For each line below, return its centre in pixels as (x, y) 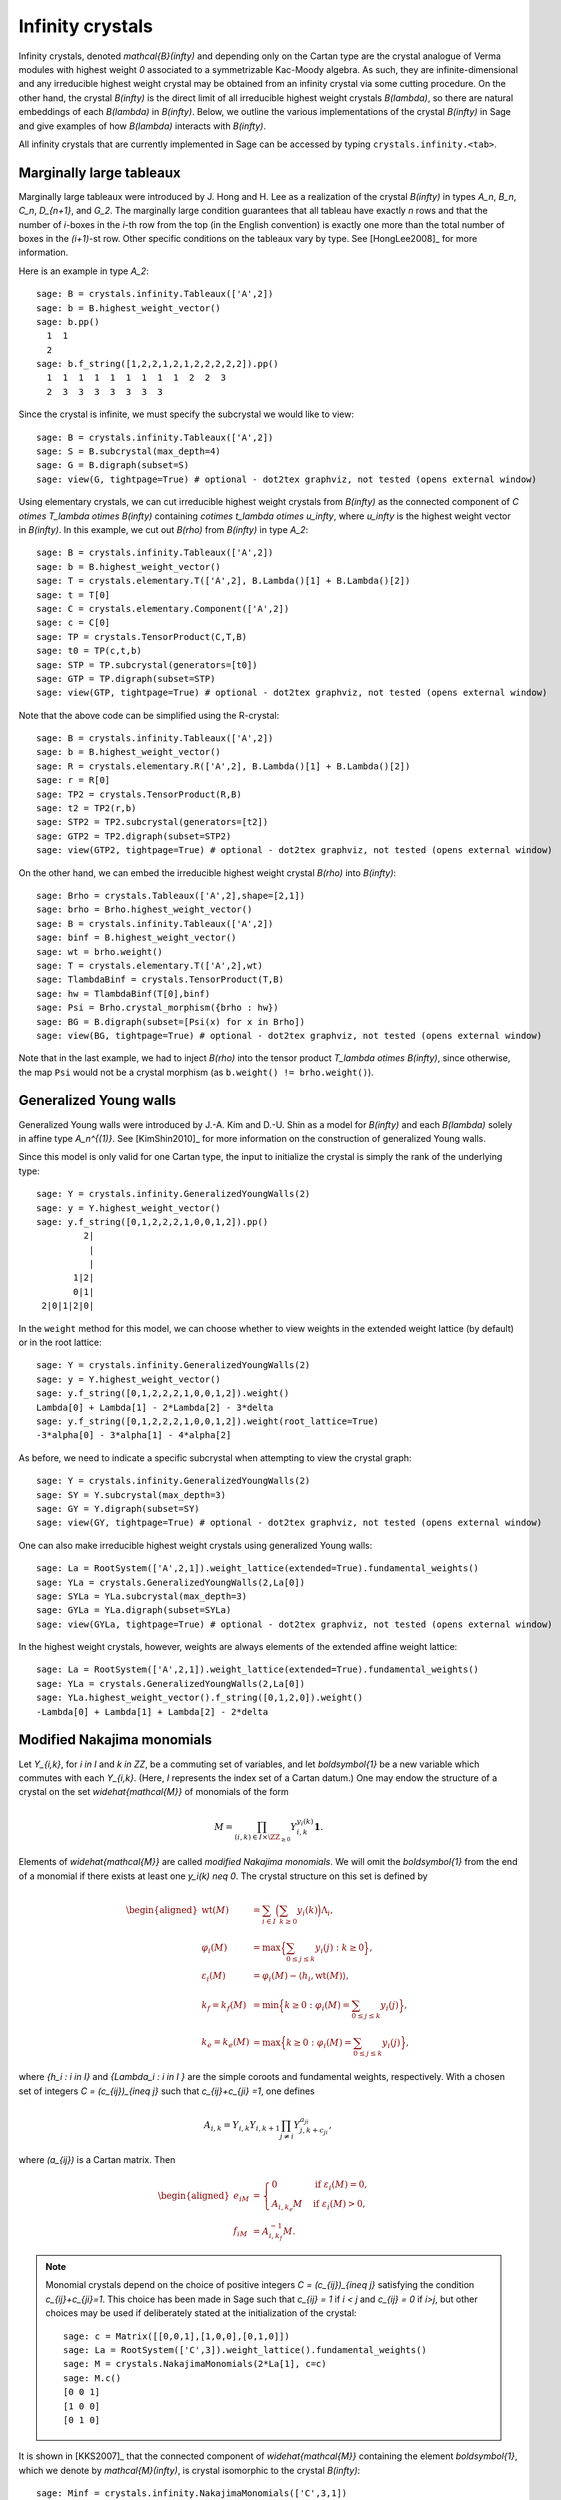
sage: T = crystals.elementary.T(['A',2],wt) (150, 965)
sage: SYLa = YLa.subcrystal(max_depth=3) (142, 1596)
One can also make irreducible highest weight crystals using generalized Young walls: (195, 1545)
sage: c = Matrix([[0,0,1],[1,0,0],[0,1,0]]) (176, 2336)
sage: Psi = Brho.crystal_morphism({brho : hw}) (157, 1008)
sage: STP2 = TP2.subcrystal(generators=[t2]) (152, 822)
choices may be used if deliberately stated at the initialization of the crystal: (201, 2313)
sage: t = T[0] (73, 594)
